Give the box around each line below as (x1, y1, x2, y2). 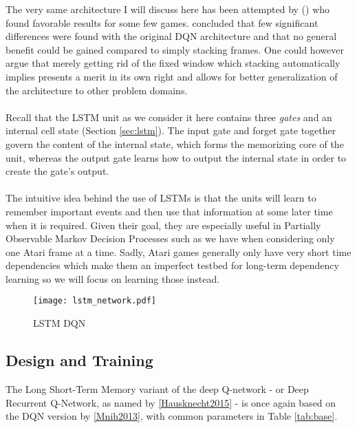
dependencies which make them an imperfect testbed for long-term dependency (6, 258, 339, 272)
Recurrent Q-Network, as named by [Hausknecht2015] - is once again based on (6, 395, 336, 409)
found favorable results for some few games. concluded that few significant (6, 15, 318, 30)
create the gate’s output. (6, 164, 109, 178)
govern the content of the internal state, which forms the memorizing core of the (6, 136, 344, 151)
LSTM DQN (33, 316, 86, 330)
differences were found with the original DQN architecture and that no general (6, 29, 337, 43)
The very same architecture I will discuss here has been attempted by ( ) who (6, 2, 330, 16)
